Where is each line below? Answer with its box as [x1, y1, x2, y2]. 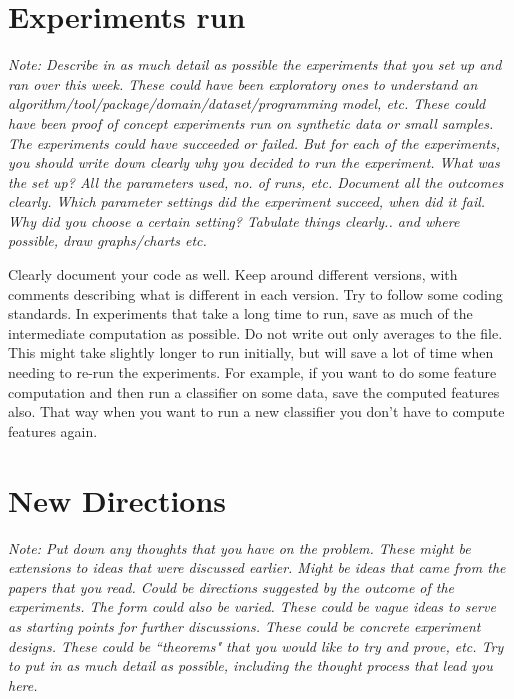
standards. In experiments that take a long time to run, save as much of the [8, 303, 473, 324]
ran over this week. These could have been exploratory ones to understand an [8, 73, 478, 94]
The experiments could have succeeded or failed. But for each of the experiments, [8, 132, 500, 153]
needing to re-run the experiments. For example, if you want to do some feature [8, 362, 497, 383]
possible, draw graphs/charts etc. [8, 230, 207, 251]
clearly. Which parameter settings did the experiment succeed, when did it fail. [8, 191, 486, 212]
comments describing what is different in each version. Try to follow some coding [8, 283, 503, 304]
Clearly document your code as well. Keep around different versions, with [8, 264, 458, 285]
